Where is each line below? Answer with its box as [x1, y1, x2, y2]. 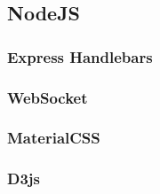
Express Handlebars [7, 45, 153, 67]
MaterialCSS [7, 127, 100, 149]
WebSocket [7, 86, 88, 108]
